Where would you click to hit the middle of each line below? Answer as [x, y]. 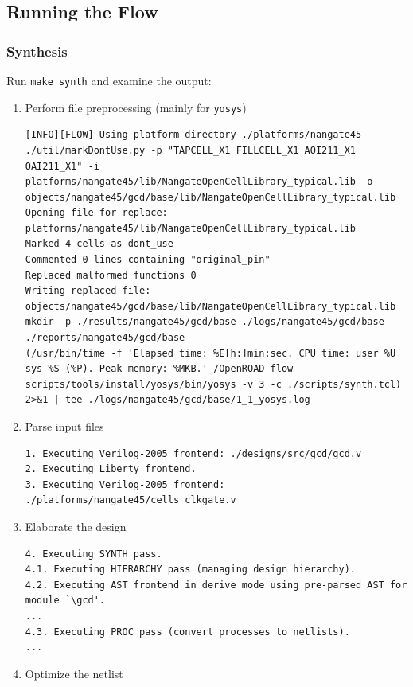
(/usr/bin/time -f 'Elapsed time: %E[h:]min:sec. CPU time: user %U [210, 353]
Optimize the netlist [74, 673]
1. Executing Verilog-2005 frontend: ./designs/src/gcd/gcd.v [193, 453]
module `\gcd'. [65, 601]
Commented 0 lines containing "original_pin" [148, 260]
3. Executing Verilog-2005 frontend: [125, 484]
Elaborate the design [76, 526]
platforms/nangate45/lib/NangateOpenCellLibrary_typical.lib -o [199, 182]
